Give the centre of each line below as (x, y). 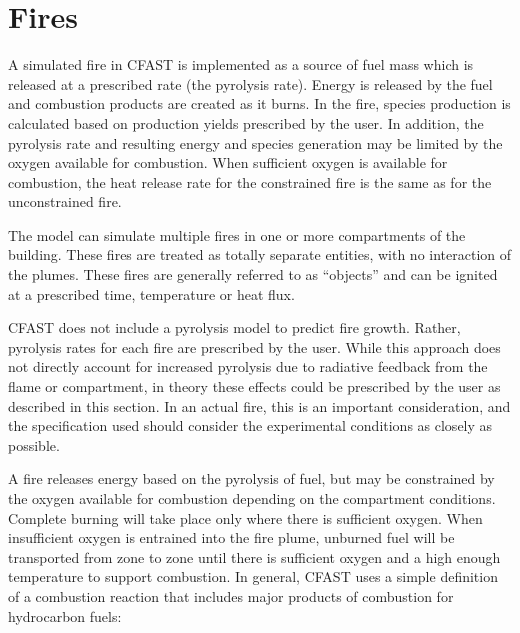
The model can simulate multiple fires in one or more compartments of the (237, 234)
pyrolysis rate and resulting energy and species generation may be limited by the (255, 142)
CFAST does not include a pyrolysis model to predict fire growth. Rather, (234, 327)
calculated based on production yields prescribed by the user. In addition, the (246, 122)
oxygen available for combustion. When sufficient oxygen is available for (228, 162)
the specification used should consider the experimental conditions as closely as (250, 425)
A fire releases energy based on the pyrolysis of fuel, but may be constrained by (251, 478)
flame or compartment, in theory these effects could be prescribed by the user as (254, 386)
